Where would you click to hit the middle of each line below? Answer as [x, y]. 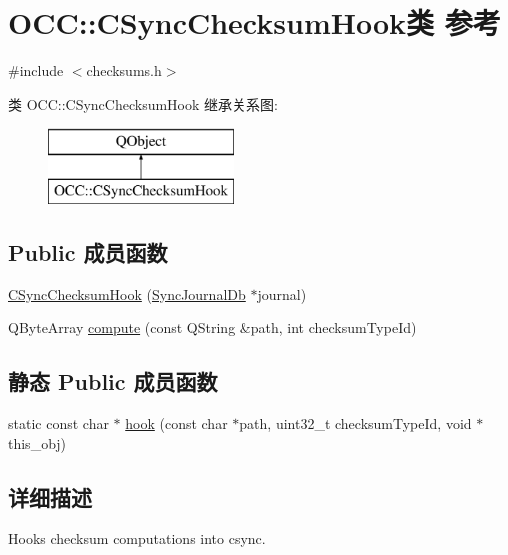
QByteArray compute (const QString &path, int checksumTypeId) [212, 327]
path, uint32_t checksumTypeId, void [355, 423]
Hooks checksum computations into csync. [137, 538]
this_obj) [37, 442]
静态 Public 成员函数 [113, 381]
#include [36, 70]
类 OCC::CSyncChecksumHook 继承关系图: [143, 103]
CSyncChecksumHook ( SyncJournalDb [127, 293]
